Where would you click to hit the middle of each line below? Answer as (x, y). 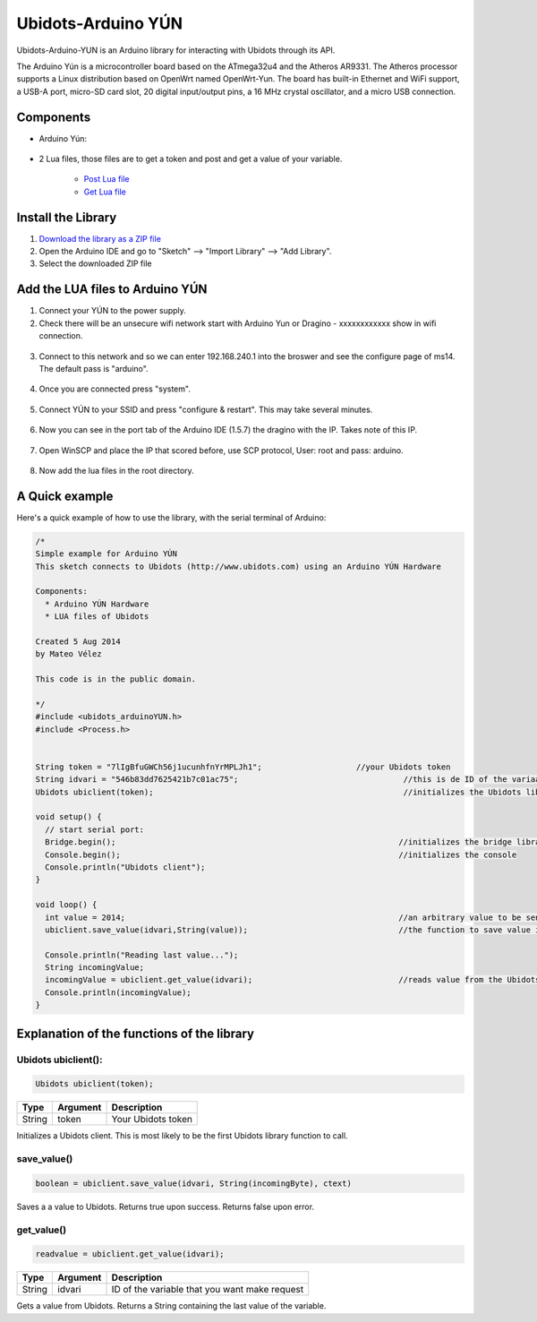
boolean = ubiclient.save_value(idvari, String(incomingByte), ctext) (194, 1183)
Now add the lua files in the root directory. (116, 470)
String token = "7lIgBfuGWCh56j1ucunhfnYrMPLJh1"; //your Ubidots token (243, 767)
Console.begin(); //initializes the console (281, 854)
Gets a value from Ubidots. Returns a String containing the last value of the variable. (171, 1306)
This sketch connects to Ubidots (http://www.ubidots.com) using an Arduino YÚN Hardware (239, 566)
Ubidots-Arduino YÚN (100, 23)
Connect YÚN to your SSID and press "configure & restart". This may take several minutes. (206, 409)
